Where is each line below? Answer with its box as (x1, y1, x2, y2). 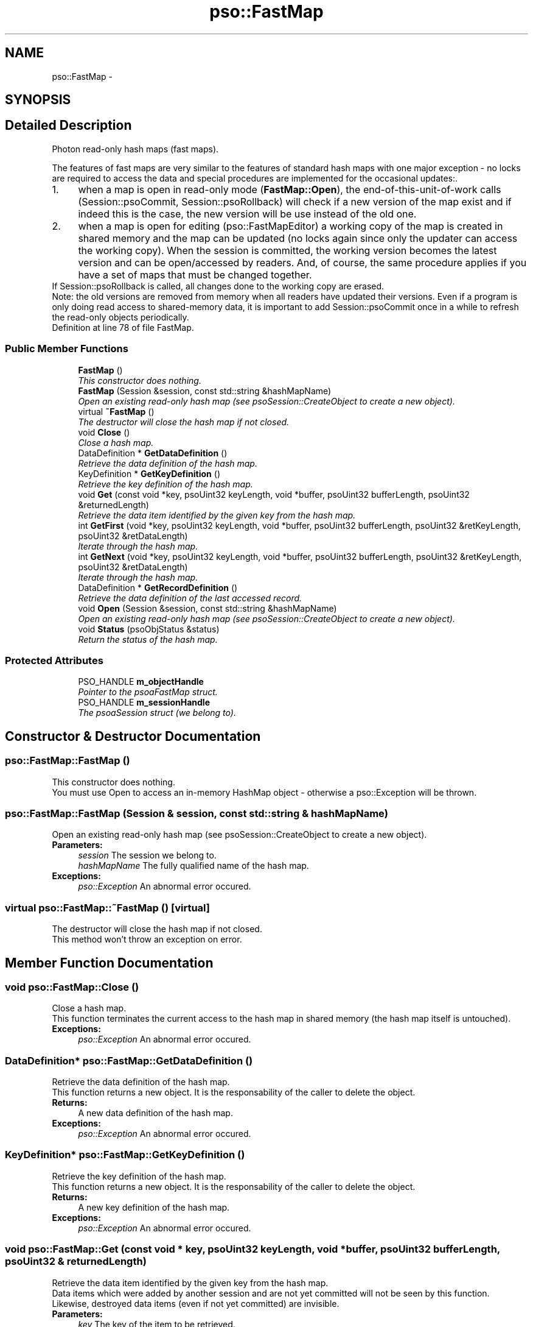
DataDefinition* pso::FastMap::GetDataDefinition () (5, 1054, 253, 1067)
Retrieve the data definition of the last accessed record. (78, 592, 302, 603)
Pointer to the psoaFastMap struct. (78, 687, 218, 698)
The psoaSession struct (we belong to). (78, 707, 236, 718)
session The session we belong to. (78, 850, 217, 861)
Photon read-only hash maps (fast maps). (52, 143, 219, 154)
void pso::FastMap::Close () (5, 980, 139, 993)
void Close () (78, 426, 130, 437)
